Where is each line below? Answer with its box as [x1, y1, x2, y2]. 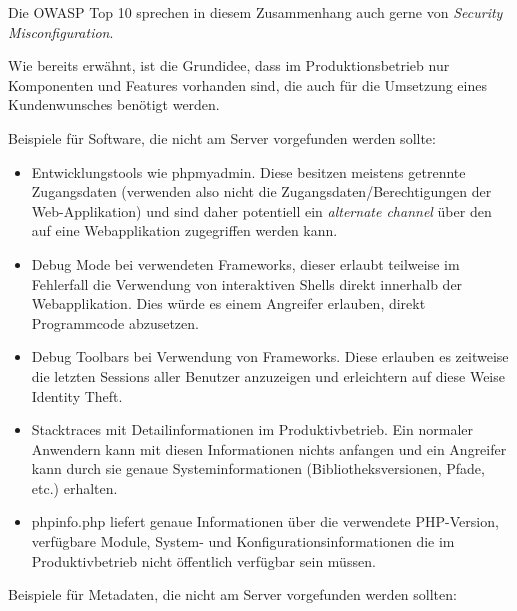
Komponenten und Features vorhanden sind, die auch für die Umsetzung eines [8, 74, 487, 95]
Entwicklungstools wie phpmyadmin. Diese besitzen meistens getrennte [31, 161, 466, 182]
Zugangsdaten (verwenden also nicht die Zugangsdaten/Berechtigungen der [31, 181, 492, 202]
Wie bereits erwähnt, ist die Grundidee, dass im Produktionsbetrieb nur [8, 55, 450, 76]
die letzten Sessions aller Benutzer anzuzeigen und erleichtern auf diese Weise [31, 365, 505, 386]
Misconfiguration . [8, 21, 114, 42]
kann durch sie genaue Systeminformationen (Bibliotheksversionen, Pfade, [31, 458, 485, 479]
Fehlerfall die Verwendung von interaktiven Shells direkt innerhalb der [31, 273, 463, 294]
